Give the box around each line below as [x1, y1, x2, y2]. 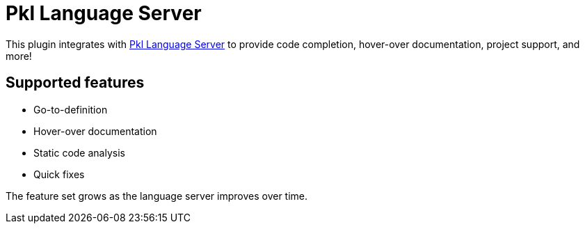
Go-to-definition [33, 103, 108, 116]
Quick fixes [33, 168, 85, 180]
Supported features [6, 74, 145, 92]
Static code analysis [33, 146, 125, 159]
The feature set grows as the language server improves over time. [6, 189, 308, 202]
